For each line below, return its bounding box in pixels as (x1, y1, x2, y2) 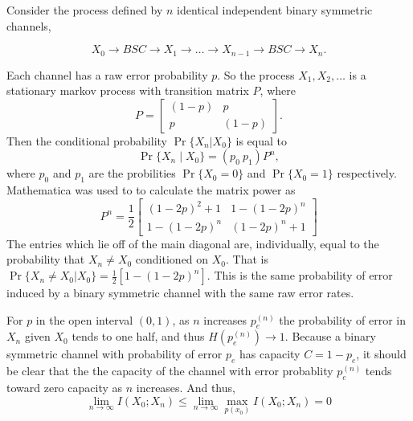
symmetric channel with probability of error (6, 345, 223, 362)
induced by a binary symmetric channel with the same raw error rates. (6, 284, 354, 301)
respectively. (337, 165, 397, 182)
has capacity (239, 345, 301, 362)
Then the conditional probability (6, 132, 167, 149)
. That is (226, 251, 268, 268)
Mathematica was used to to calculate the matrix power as (6, 182, 296, 198)
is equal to (235, 132, 287, 149)
